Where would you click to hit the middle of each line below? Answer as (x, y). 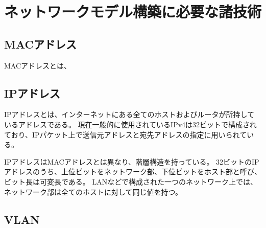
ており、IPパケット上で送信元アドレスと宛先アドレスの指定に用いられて (126, 134)
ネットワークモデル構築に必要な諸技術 (133, 12)
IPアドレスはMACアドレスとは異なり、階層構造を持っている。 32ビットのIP (132, 161)
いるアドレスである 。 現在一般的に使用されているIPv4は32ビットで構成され (131, 124)
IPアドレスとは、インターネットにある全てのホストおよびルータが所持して (129, 114)
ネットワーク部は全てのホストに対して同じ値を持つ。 (93, 191)
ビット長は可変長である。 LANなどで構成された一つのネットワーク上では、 (131, 181)
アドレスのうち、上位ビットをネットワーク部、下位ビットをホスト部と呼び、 (133, 172)
